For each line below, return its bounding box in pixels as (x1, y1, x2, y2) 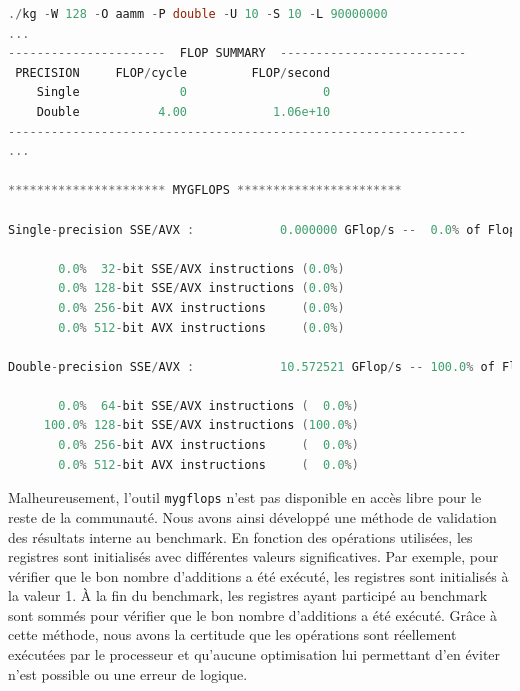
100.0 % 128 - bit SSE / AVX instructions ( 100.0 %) (43, 418, 359, 433)
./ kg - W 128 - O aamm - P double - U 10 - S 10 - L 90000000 (8, 7, 388, 21)
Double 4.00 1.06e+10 (36, 104, 331, 119)
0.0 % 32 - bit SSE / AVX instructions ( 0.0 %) (58, 261, 345, 276)
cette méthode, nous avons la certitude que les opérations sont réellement (8, 624, 457, 645)
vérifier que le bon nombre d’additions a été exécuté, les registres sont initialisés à (8, 565, 509, 586)
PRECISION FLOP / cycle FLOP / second (15, 65, 331, 80)
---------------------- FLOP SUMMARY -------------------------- (8, 46, 467, 61)
